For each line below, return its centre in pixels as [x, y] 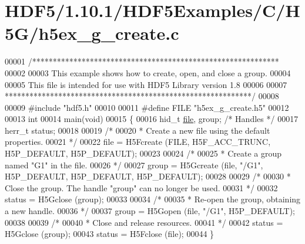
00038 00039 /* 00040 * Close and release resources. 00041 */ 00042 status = [144, 222]
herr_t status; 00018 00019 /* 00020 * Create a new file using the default [138, 130]
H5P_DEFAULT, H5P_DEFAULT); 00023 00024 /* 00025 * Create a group [143, 153]
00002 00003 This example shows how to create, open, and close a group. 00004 [148, 72]
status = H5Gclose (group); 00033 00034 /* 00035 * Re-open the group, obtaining [153, 199]
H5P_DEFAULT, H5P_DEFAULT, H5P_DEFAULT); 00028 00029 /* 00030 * [148, 176]
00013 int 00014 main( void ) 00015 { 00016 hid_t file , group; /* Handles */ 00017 [152, 119]
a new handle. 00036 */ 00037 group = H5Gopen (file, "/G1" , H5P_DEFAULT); [150, 211]
